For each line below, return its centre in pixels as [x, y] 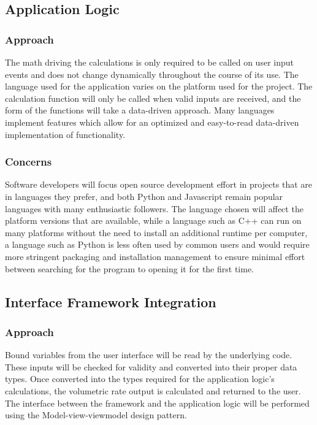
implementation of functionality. [65, 134]
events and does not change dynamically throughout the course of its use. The [152, 74]
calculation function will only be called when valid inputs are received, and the [153, 98]
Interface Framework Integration [111, 301]
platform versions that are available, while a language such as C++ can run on [153, 220]
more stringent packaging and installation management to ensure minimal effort [155, 256]
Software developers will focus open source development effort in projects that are [159, 184]
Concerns [29, 162]
